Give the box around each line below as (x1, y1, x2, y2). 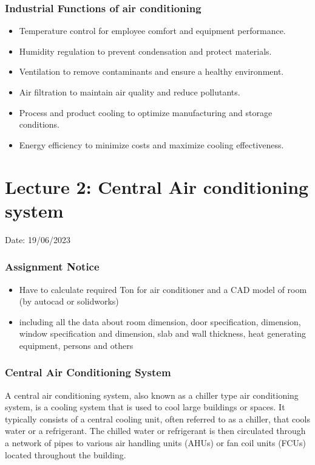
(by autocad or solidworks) (19, 295, 119, 308)
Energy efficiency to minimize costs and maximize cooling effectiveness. (19, 138, 284, 151)
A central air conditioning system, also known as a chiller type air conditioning (5, 388, 299, 401)
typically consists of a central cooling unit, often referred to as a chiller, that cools (5, 412, 311, 425)
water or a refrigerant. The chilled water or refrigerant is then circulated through (5, 424, 306, 437)
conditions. (19, 118, 60, 131)
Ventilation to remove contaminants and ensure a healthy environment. (19, 65, 284, 78)
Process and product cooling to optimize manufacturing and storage (19, 106, 273, 119)
